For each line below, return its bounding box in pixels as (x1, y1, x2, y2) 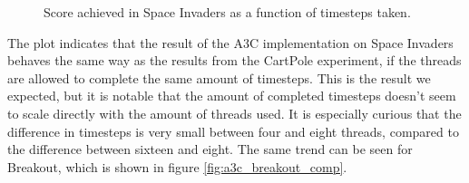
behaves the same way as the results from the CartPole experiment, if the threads (7, 51, 462, 70)
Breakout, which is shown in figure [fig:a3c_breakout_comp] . (7, 157, 347, 176)
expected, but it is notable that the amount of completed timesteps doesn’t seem (7, 86, 456, 105)
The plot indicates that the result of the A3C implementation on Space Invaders (7, 33, 454, 52)
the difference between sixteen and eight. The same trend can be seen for (7, 140, 413, 159)
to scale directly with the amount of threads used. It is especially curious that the (7, 103, 462, 122)
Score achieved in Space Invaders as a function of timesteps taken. (44, 3, 411, 21)
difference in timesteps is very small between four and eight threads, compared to (7, 121, 459, 140)
